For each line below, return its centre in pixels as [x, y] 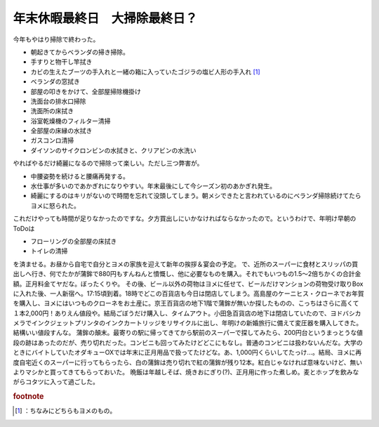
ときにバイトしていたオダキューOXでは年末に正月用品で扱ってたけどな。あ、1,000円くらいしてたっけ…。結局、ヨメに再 [187, 353]
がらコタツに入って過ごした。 [56, 382]
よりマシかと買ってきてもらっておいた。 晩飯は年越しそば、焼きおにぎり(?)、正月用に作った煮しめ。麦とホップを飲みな [186, 372]
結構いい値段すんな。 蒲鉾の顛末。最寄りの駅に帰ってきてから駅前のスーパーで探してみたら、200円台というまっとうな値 [188, 333]
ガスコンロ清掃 [52, 140]
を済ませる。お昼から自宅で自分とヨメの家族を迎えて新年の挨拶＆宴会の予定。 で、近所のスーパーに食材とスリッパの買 [186, 264]
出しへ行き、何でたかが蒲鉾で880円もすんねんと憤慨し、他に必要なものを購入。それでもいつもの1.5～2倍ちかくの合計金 [187, 274]
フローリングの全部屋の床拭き [74, 241]
